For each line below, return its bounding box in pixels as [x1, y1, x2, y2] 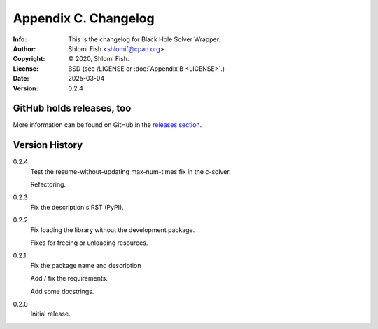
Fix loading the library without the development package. [30, 225, 195, 234]
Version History [13, 139, 83, 151]
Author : [13, 44, 36, 53]
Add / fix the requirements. [30, 274, 108, 283]
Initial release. [30, 309, 71, 318]
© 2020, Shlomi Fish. [68, 55, 129, 63]
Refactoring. [30, 180, 66, 189]
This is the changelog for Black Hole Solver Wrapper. [68, 35, 220, 43]
